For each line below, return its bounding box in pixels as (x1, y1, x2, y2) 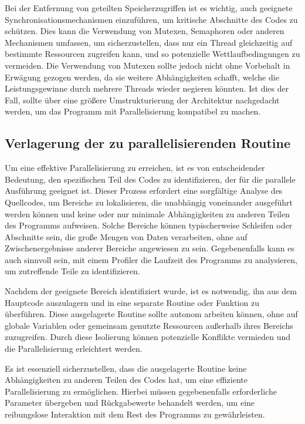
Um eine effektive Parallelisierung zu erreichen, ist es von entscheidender (5, 161, 265, 174)
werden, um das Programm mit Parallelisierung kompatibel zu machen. (5, 105, 261, 117)
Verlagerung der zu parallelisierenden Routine (5, 134, 291, 152)
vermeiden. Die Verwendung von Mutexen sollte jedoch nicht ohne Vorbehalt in (5, 59, 290, 71)
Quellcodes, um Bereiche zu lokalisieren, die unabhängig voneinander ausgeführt (5, 196, 293, 208)
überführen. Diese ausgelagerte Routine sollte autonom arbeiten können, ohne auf (5, 308, 298, 320)
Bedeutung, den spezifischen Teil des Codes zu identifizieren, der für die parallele (5, 173, 296, 185)
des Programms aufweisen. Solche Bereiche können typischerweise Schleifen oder (5, 219, 293, 231)
